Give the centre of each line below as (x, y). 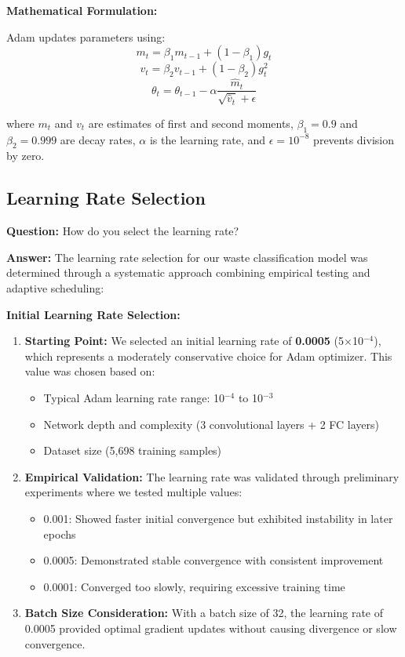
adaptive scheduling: (55, 288)
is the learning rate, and (208, 139)
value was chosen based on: (90, 371)
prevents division (354, 139)
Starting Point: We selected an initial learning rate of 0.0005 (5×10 (194, 341)
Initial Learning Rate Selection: (93, 314)
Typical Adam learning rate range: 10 (134, 397)
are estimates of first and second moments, (191, 123)
